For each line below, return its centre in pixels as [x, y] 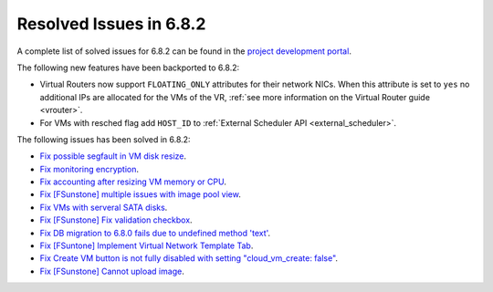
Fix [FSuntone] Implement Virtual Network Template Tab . [147, 245]
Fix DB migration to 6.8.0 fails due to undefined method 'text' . [155, 233]
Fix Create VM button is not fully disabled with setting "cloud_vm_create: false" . [189, 258]
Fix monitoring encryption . [89, 169]
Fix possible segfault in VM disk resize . [113, 156]
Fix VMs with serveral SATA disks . [104, 207]
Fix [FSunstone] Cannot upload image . [112, 271]
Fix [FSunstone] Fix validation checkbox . [116, 220]
